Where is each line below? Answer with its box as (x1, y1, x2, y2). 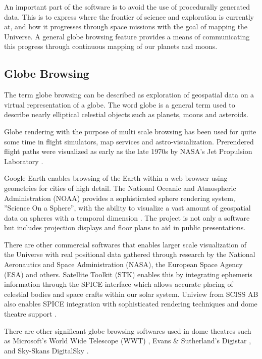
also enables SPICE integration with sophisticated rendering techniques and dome (4, 298, 257, 309)
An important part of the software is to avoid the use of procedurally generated (4, 2, 250, 12)
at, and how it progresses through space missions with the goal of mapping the (4, 21, 248, 32)
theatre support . (4, 309, 57, 319)
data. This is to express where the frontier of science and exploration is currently (4, 11, 254, 22)
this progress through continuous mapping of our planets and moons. (4, 41, 218, 52)
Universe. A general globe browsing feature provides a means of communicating (4, 31, 250, 41)
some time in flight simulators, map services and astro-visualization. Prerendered (4, 136, 254, 146)
